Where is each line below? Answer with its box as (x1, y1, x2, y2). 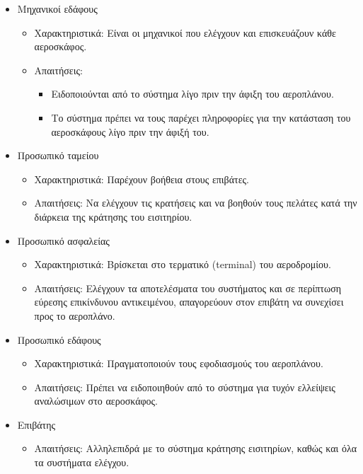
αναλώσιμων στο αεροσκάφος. (34, 393, 158, 408)
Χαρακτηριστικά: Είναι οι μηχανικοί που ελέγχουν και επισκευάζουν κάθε (34, 25, 336, 40)
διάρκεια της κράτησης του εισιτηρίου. (34, 209, 192, 224)
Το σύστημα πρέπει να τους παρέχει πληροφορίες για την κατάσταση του (51, 110, 351, 125)
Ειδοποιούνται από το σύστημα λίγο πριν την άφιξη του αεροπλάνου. (51, 86, 334, 101)
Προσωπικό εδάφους (17, 332, 101, 347)
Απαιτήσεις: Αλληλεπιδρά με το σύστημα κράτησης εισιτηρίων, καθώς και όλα (34, 441, 357, 456)
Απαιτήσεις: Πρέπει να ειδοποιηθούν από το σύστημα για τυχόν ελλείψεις (34, 379, 335, 394)
